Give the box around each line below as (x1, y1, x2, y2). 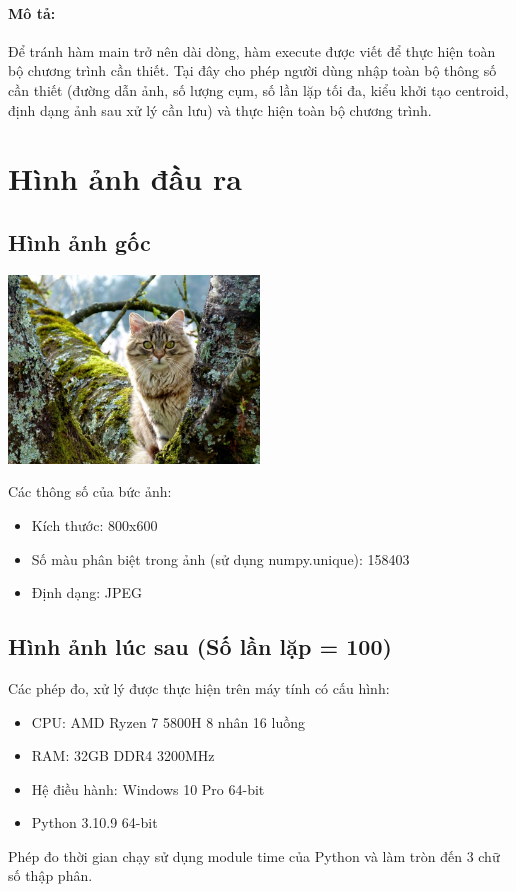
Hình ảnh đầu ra (8, 158, 242, 199)
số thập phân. (8, 865, 93, 886)
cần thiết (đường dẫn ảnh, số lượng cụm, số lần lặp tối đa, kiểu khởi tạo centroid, (8, 79, 509, 100)
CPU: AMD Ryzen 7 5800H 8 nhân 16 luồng (31, 711, 305, 732)
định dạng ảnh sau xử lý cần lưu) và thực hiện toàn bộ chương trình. (8, 99, 432, 120)
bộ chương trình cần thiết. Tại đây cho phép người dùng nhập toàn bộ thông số (8, 60, 497, 81)
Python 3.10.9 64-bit (31, 812, 158, 833)
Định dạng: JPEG (31, 582, 142, 603)
